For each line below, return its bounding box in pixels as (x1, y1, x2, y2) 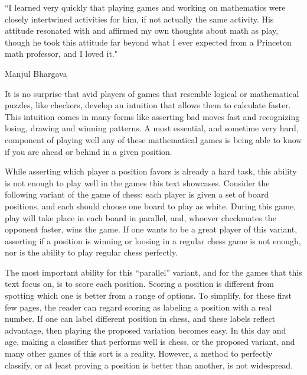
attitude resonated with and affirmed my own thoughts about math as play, (5, 24, 279, 37)
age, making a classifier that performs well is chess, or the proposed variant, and (5, 335, 295, 348)
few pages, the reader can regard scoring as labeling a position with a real (5, 300, 272, 313)
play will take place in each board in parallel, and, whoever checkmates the (5, 211, 276, 224)
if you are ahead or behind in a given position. (5, 145, 172, 157)
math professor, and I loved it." (5, 47, 117, 60)
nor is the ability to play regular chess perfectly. (5, 246, 178, 258)
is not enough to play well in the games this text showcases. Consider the (5, 176, 270, 189)
